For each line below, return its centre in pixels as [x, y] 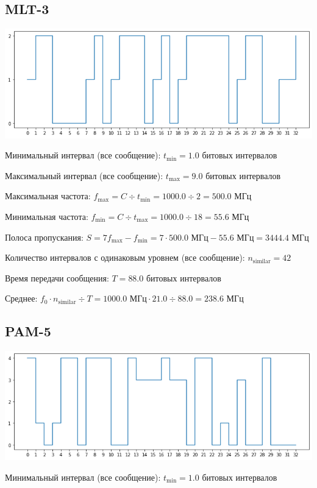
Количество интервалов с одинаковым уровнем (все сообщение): [125, 257]
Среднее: [21, 298]
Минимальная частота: [47, 216]
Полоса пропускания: [44, 237]
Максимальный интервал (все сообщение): [84, 175]
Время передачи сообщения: [57, 278]
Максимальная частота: [48, 196]
